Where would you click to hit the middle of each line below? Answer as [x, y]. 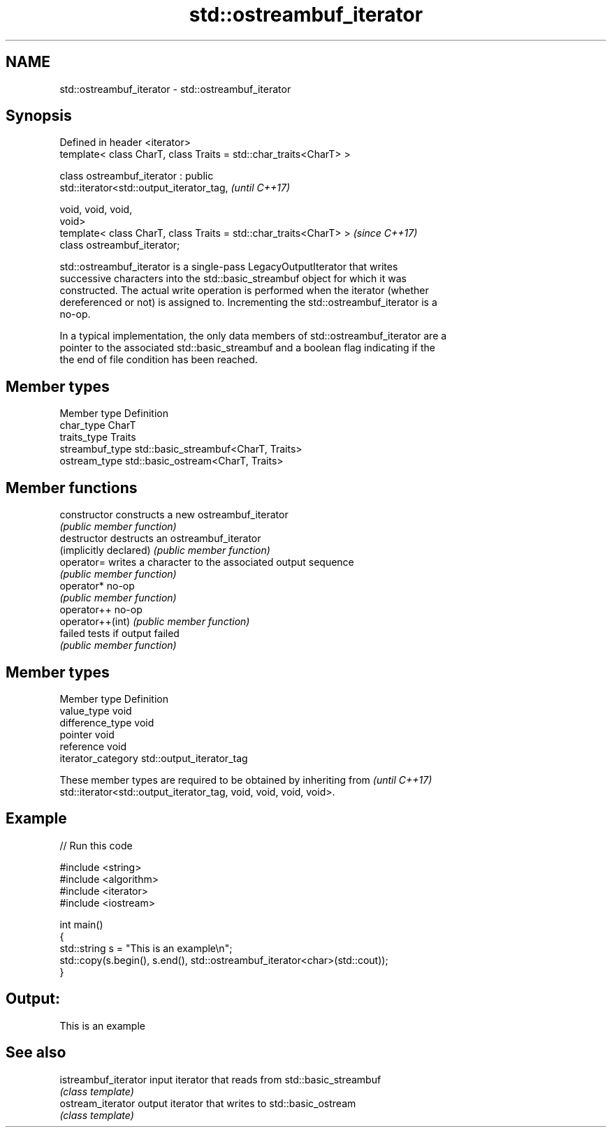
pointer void [87, 734]
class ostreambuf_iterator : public [137, 176]
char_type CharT [98, 425]
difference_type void [107, 722]
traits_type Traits [98, 437]
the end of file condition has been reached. [159, 360]
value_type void [96, 710]
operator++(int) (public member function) [155, 622]
